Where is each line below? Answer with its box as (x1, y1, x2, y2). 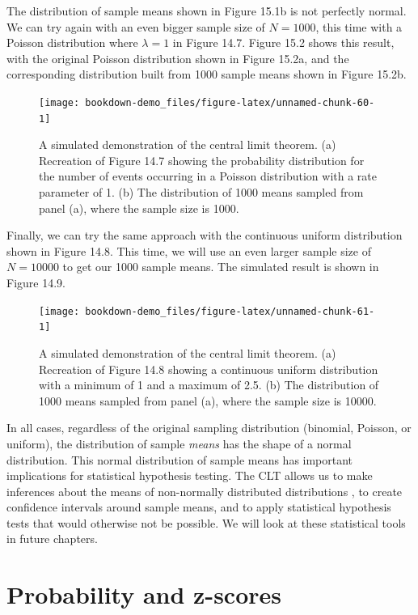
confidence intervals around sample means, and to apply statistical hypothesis (6, 498, 391, 515)
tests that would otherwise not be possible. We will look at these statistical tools (6, 514, 406, 531)
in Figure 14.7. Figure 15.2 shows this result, (172, 34, 395, 51)
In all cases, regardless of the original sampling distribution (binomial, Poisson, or (6, 419, 412, 436)
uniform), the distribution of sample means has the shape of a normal (6, 435, 352, 452)
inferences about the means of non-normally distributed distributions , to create (6, 482, 403, 499)
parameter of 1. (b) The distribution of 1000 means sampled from (39, 184, 364, 201)
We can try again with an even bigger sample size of (6, 18, 265, 35)
